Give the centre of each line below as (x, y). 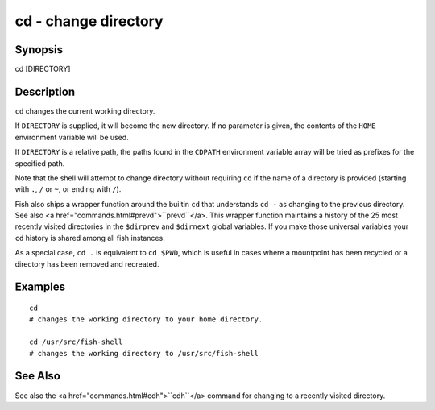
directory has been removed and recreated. (87, 264)
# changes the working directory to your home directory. (146, 319)
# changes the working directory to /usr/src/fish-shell (144, 353)
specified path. (40, 163)
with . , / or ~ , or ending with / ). (68, 189)
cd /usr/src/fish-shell (76, 342)
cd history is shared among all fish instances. (90, 238)
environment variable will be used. (72, 137)
